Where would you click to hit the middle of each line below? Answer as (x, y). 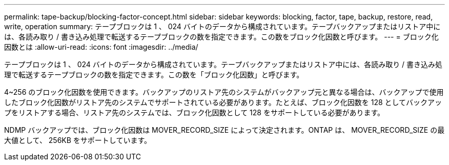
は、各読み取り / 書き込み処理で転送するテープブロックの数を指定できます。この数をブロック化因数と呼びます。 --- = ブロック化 (221, 37)
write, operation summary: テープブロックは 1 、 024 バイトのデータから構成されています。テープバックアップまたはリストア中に (222, 26)
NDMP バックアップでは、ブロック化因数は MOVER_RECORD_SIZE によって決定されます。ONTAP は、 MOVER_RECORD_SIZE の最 (224, 130)
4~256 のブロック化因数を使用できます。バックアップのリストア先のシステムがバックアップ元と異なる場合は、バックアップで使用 (224, 92)
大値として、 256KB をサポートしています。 (78, 140)
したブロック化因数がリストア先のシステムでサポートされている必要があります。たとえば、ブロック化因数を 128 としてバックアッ (223, 102)
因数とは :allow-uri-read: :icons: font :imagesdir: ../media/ (101, 47)
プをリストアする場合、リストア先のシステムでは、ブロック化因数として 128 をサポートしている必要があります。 (195, 112)
